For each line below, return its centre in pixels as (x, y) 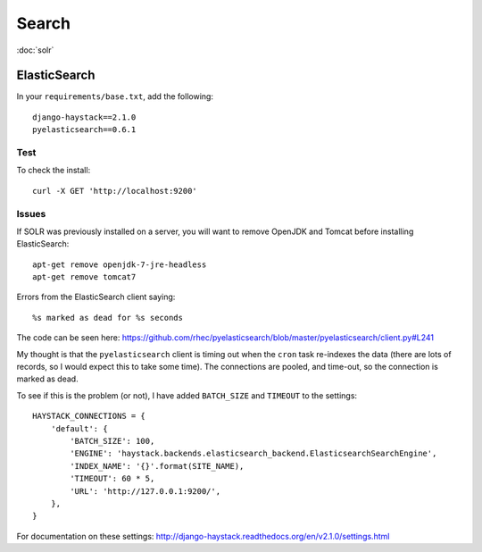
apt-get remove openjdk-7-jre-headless (120, 264)
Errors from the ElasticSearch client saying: (96, 297)
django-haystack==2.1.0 (84, 117)
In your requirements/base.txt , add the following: (115, 96)
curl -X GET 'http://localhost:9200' (115, 191)
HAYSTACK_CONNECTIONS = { (89, 416)
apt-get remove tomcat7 (84, 277)
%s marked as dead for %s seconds (108, 318)
